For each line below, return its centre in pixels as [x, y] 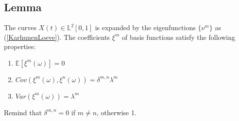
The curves [20, 27]
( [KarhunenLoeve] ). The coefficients [57, 37]
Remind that [23, 112]
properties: [20, 46]
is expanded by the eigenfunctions [145, 27]
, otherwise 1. [117, 112]
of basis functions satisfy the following [178, 37]
